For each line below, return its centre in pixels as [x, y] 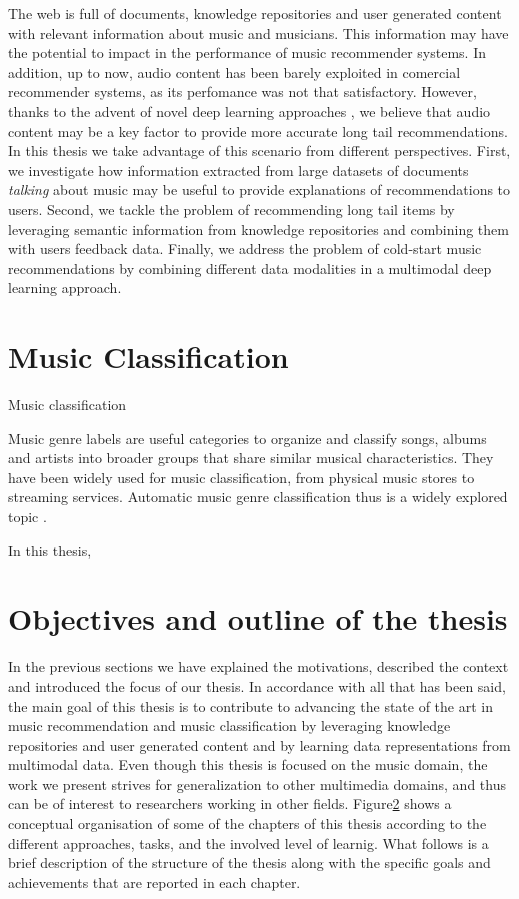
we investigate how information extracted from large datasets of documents [238, 169]
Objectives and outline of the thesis [258, 618]
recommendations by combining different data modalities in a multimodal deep [250, 267]
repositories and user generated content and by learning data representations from [259, 744]
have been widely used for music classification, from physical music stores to [241, 476]
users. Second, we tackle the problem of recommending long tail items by [231, 208]
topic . [27, 516]
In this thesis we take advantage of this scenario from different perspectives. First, [259, 150]
